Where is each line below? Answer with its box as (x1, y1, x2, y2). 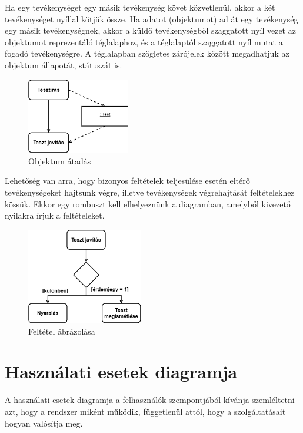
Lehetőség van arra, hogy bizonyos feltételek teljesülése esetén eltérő (5, 174, 250, 187)
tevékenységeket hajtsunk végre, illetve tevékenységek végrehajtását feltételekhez (5, 186, 295, 198)
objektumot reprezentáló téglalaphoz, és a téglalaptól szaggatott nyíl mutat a (5, 35, 283, 48)
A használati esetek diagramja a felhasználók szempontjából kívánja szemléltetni (5, 394, 295, 406)
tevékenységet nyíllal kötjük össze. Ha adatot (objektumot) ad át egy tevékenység (5, 12, 298, 25)
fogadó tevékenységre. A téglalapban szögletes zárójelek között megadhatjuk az (5, 47, 289, 60)
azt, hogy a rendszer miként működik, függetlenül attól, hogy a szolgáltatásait (5, 405, 286, 417)
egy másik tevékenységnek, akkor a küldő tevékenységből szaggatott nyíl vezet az (5, 24, 296, 37)
